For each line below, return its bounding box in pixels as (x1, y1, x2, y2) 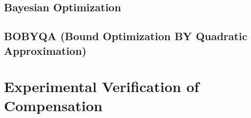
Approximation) (4, 43, 87, 58)
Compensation (4, 95, 103, 116)
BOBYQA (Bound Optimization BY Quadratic (4, 28, 248, 44)
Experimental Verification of (4, 76, 199, 96)
